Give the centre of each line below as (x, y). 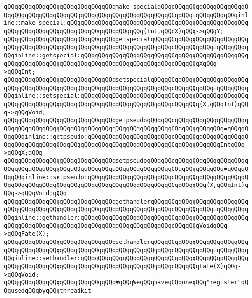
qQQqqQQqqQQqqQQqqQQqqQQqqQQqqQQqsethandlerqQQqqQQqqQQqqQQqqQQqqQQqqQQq (126, 242)
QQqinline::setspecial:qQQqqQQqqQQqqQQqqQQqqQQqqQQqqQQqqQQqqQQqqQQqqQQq (126, 96)
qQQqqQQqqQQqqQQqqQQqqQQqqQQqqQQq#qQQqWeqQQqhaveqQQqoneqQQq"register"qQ (126, 283)
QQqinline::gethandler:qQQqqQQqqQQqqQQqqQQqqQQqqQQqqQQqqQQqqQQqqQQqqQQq (126, 218)
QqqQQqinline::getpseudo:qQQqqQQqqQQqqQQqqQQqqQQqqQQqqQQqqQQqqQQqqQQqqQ (126, 137)
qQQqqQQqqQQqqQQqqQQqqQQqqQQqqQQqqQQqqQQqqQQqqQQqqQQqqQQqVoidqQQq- (117, 226)
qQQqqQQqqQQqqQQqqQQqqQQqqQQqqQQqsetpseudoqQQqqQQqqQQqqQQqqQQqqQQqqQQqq (126, 161)
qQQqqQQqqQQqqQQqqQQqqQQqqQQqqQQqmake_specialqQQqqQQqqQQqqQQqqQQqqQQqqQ (126, 7)
